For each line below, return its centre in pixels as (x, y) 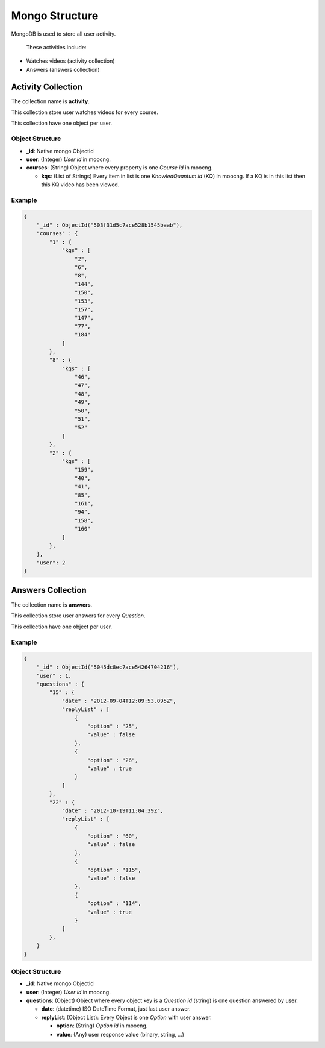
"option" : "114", (114, 904)
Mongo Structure (55, 16)
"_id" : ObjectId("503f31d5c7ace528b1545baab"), (110, 225)
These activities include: (56, 47)
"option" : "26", (113, 760)
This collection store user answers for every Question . (78, 616)
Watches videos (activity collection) (70, 61)
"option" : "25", (113, 726)
